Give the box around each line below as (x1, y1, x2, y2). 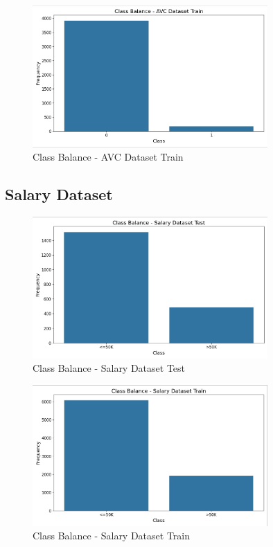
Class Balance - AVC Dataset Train (33, 150, 184, 164)
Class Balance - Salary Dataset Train (33, 528, 191, 543)
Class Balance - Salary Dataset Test (33, 361, 186, 375)
